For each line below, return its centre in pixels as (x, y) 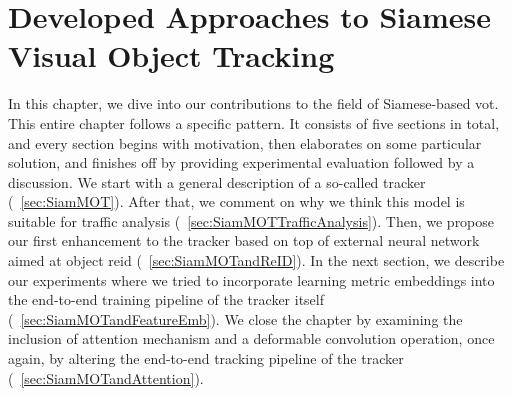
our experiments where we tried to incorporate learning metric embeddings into (251, 279)
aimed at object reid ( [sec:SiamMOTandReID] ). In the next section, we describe (256, 260)
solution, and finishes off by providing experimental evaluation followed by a (241, 162)
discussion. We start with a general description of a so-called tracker (217, 181)
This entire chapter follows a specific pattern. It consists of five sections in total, (254, 122)
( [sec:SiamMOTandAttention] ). (106, 377)
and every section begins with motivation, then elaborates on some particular (245, 142)
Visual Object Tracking (171, 55)
